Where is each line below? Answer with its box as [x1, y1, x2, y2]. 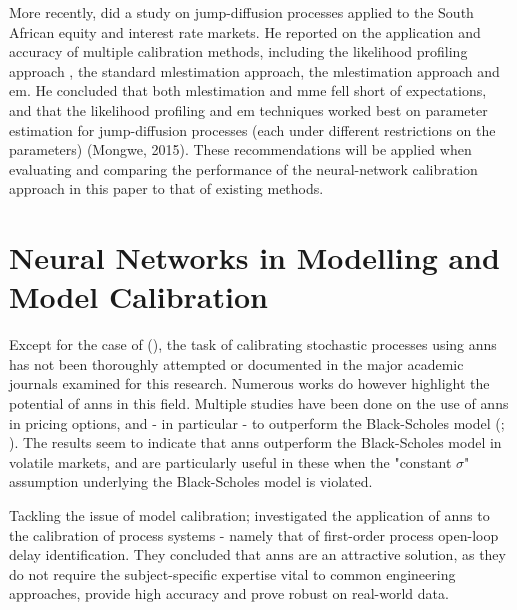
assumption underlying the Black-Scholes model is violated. [9, 471, 373, 492]
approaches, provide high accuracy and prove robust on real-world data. [9, 583, 449, 604]
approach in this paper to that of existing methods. [9, 178, 324, 199]
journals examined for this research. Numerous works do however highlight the [9, 373, 490, 394]
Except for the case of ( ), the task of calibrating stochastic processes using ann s [9, 334, 497, 355]
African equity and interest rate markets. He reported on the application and [9, 21, 481, 42]
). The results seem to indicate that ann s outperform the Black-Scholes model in [9, 432, 502, 453]
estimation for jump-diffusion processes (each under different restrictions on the [9, 119, 496, 140]
